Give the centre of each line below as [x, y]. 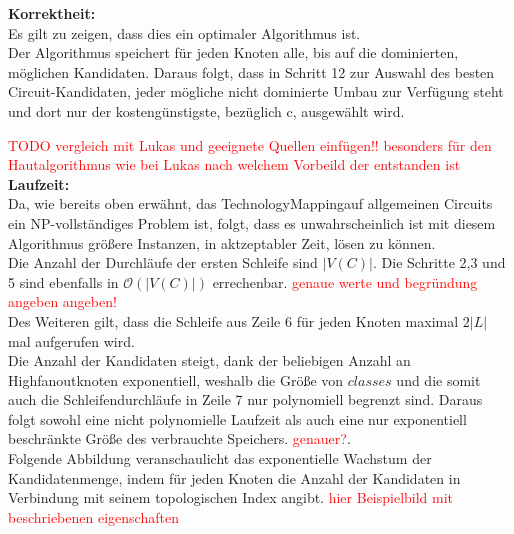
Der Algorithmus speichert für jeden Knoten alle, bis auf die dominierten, [233, 52]
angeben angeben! [62, 301]
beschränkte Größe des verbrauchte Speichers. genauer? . [179, 438]
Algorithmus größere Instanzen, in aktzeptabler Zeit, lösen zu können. [222, 242]
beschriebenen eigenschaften [93, 516]
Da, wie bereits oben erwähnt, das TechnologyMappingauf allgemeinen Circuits [250, 203]
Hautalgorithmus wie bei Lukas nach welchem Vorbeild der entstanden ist [234, 164]
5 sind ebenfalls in [63, 281]
